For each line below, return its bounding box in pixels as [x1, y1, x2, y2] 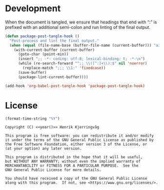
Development [5, 3, 61, 14]
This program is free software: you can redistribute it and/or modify [5, 133, 154, 138]
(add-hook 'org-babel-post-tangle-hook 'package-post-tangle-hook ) [5, 84, 145, 88]
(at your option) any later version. [5, 146, 82, 151]
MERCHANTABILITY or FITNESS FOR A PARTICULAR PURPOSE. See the [5, 163, 139, 169]
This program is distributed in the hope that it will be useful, [5, 155, 143, 160]
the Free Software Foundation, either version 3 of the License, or [5, 142, 147, 147]
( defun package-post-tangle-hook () [5, 34, 80, 39]
